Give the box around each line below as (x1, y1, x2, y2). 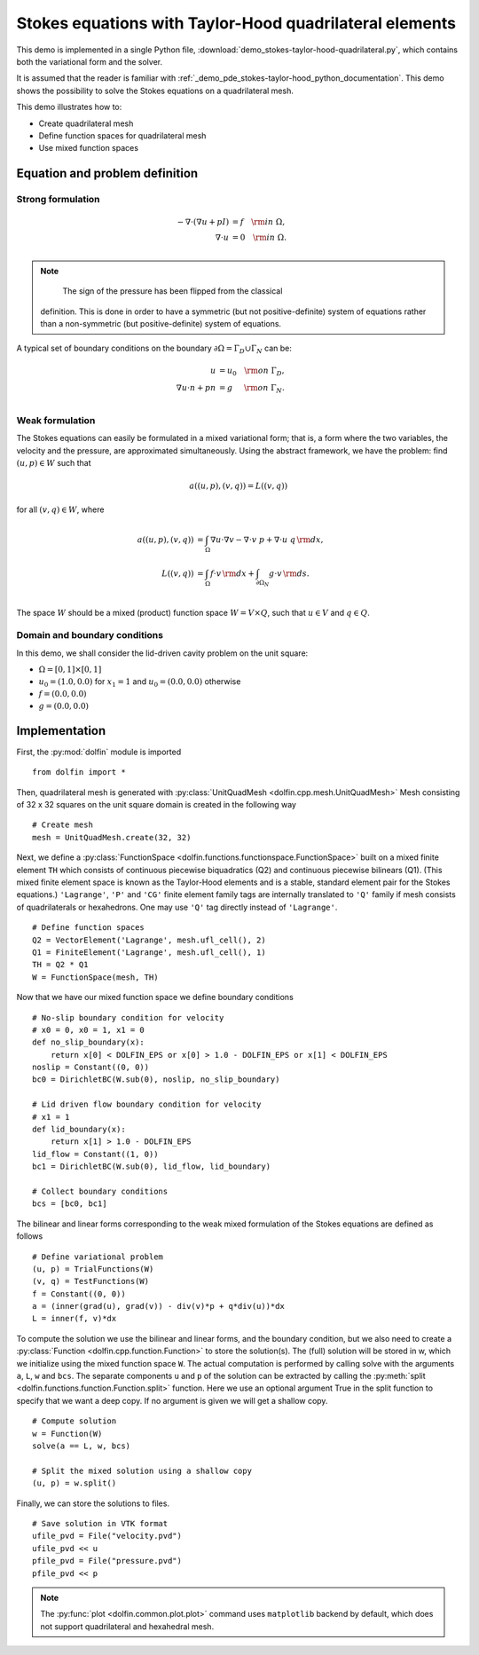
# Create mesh (32, 820, 93, 830)
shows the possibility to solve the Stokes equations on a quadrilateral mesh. (16, 85, 294, 96)
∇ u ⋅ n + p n (176, 382, 216, 393)
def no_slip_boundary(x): (32, 1037, 145, 1047)
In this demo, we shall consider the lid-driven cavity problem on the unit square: (16, 648, 309, 658)
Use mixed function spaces (38, 143, 139, 154)
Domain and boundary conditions (16, 629, 164, 642)
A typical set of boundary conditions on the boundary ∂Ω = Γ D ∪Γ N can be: (16, 343, 293, 356)
